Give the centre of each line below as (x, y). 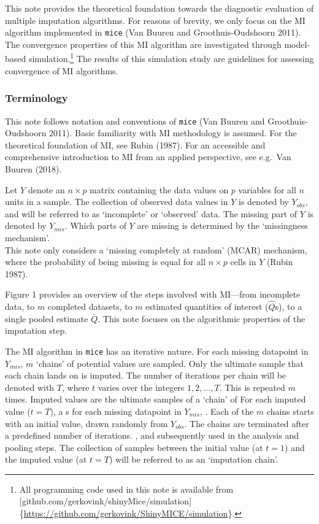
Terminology (37, 98)
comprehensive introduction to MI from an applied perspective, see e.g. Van (148, 157)
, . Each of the (227, 411)
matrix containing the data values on (159, 189)
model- (297, 44)
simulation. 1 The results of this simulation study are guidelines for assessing (171, 58)
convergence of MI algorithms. (62, 70)
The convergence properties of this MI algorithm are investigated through (143, 44)
